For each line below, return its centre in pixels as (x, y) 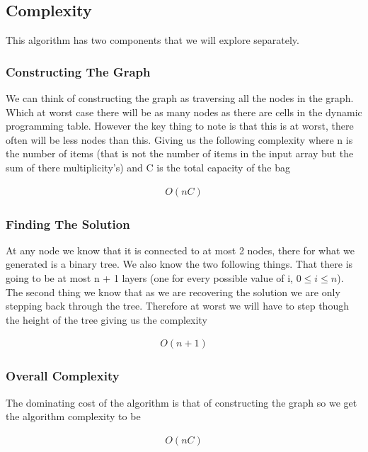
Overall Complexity (63, 376)
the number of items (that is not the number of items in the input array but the (180, 153)
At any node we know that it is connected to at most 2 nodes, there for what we (180, 250)
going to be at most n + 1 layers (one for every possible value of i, (149, 278)
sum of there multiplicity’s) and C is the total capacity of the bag (148, 167)
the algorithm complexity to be (73, 416)
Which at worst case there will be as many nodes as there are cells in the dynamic (184, 112)
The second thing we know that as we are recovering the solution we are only (173, 292)
